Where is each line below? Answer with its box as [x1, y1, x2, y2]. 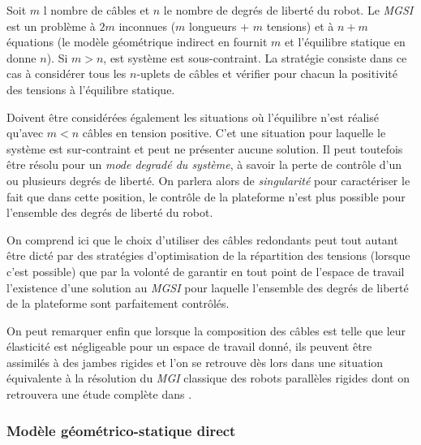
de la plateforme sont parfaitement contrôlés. [6, 295, 230, 312]
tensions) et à [266, 17, 334, 34]
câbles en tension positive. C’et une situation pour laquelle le [82, 124, 386, 141]
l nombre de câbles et [43, 2, 150, 18]
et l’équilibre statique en [285, 33, 406, 50]
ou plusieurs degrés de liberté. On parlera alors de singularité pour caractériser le [6, 171, 410, 188]
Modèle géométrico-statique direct [6, 420, 236, 440]
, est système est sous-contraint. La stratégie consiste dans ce [103, 49, 407, 66]
